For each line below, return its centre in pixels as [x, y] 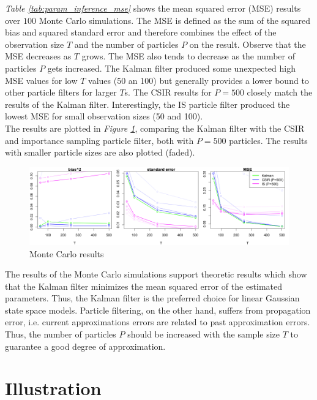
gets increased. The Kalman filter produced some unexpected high [171, 68]
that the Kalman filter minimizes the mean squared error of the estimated [144, 286]
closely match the [280, 92]
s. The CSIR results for [168, 92]
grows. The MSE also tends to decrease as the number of [188, 56]
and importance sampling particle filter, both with [99, 140]
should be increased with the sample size [203, 334]
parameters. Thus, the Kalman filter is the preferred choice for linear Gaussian [152, 298]
